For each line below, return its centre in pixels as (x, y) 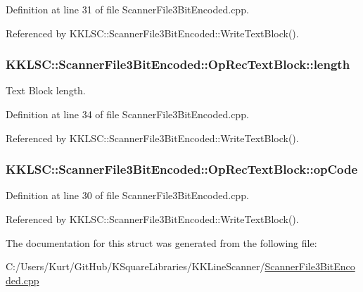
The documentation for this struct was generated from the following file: (161, 242)
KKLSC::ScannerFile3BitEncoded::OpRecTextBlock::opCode (182, 169)
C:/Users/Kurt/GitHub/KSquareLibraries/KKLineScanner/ (135, 266)
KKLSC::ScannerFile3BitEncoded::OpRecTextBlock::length (178, 64)
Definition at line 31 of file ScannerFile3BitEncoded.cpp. (127, 9)
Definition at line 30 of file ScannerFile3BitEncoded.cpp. (127, 195)
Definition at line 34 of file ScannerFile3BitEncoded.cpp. (127, 114)
